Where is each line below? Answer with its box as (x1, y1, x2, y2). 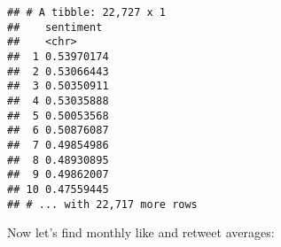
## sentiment (7, 20, 103, 34)
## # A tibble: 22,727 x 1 (7, 6, 166, 19)
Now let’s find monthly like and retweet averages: (7, 223, 275, 242)
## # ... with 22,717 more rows (7, 197, 198, 211)
